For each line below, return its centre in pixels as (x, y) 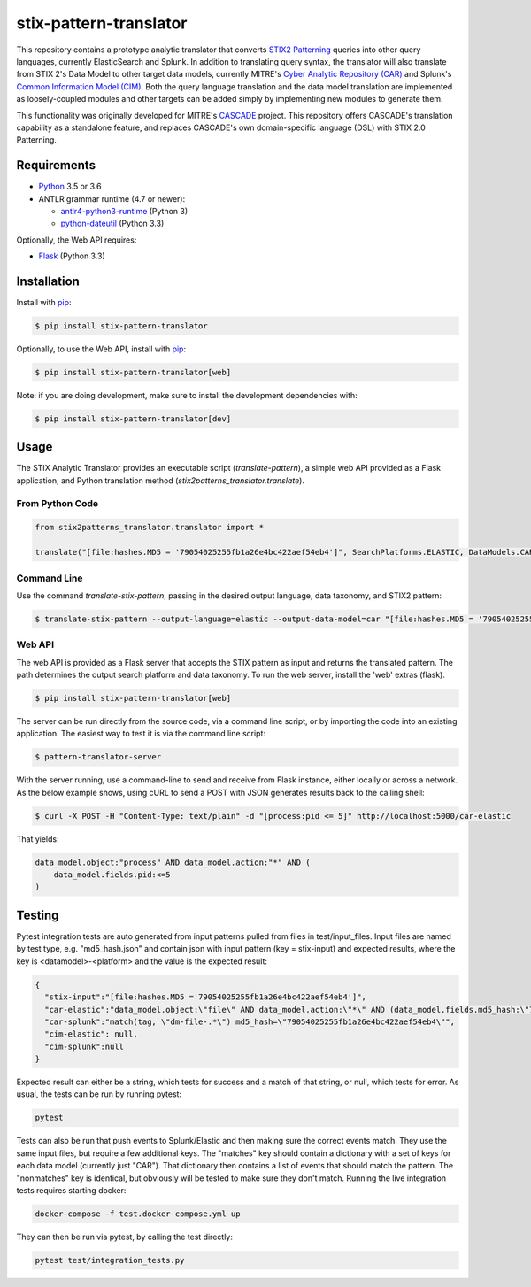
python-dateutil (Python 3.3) (112, 223)
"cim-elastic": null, (92, 1034)
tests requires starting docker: (71, 1190)
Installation (48, 281)
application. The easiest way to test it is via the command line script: (141, 734)
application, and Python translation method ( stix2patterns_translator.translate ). (161, 480)
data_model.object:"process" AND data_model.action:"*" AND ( (173, 862)
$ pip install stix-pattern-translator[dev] (133, 419)
